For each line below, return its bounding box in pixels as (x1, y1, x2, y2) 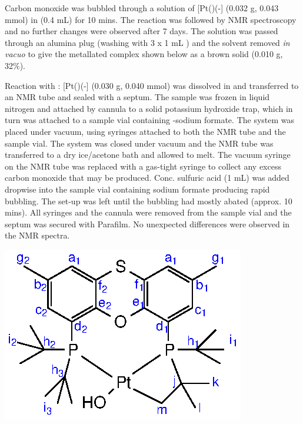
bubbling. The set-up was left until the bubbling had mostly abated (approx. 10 (5, 194, 292, 207)
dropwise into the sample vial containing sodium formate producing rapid (5, 183, 270, 195)
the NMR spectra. (5, 229, 70, 241)
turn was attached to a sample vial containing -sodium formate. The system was (5, 114, 295, 126)
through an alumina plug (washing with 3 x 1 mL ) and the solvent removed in (5, 36, 290, 48)
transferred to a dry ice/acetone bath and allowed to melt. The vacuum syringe (5, 148, 291, 161)
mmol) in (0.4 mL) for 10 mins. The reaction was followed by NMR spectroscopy (5, 13, 297, 25)
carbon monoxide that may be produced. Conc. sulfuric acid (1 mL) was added (5, 171, 289, 184)
